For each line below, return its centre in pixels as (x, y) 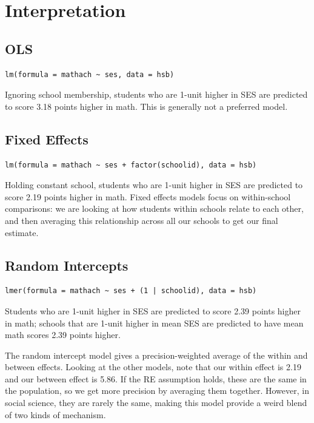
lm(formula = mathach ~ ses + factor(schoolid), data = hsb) (131, 165)
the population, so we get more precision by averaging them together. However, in (157, 391)
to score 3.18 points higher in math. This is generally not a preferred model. (146, 106)
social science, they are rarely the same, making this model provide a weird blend (156, 403)
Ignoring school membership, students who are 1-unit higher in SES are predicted (156, 94)
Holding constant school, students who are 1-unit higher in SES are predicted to (154, 185)
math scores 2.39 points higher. (63, 335)
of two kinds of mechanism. (55, 414)
